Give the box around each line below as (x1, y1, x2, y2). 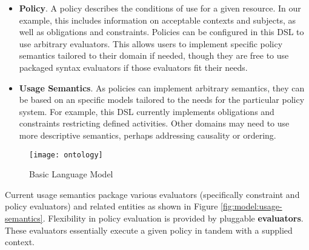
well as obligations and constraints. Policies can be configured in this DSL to (19, 25, 304, 38)
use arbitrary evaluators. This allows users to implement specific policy (19, 37, 283, 50)
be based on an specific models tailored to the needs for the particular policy (19, 93, 305, 106)
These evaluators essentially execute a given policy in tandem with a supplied (5, 223, 293, 236)
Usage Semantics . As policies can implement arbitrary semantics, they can (19, 81, 305, 94)
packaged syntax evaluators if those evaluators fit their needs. (19, 61, 248, 73)
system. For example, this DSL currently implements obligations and (19, 105, 274, 117)
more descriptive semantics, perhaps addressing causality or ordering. (19, 128, 276, 141)
